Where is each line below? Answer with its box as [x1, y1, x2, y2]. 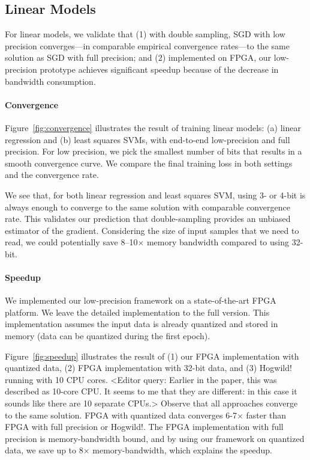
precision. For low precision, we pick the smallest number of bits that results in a [5, 145, 302, 158]
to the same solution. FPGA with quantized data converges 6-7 [5, 408, 237, 421]
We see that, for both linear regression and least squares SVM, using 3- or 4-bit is [5, 188, 306, 201]
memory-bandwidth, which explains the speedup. [92, 444, 272, 456]
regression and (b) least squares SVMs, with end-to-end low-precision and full [5, 133, 290, 146]
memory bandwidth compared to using [146, 236, 289, 248]
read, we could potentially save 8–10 [5, 236, 138, 248]
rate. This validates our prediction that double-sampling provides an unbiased [5, 212, 291, 225]
